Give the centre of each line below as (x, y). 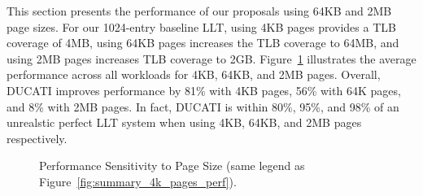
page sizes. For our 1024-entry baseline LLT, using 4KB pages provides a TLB (201, 26)
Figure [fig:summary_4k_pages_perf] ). (138, 181)
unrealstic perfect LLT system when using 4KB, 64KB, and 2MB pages (184, 122)
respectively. (37, 138)
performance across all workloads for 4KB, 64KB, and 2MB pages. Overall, (194, 74)
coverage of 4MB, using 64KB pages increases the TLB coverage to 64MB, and (203, 43)
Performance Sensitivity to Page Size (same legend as (172, 166)
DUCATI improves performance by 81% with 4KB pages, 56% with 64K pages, (204, 90)
